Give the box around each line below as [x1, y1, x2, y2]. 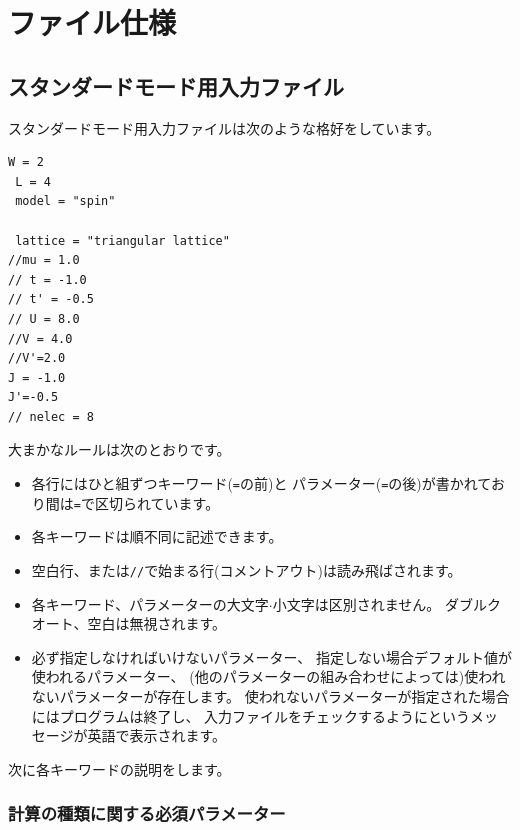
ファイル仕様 [8, 2, 177, 43]
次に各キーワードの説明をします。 [8, 758, 231, 779]
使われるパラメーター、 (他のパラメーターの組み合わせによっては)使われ [31, 666, 506, 687]
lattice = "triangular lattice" [15, 233, 230, 248]
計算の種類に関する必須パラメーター [8, 801, 286, 826]
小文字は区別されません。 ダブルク [272, 593, 501, 614]
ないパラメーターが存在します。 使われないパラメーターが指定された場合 [31, 686, 510, 707]
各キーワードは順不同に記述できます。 [31, 526, 283, 547]
